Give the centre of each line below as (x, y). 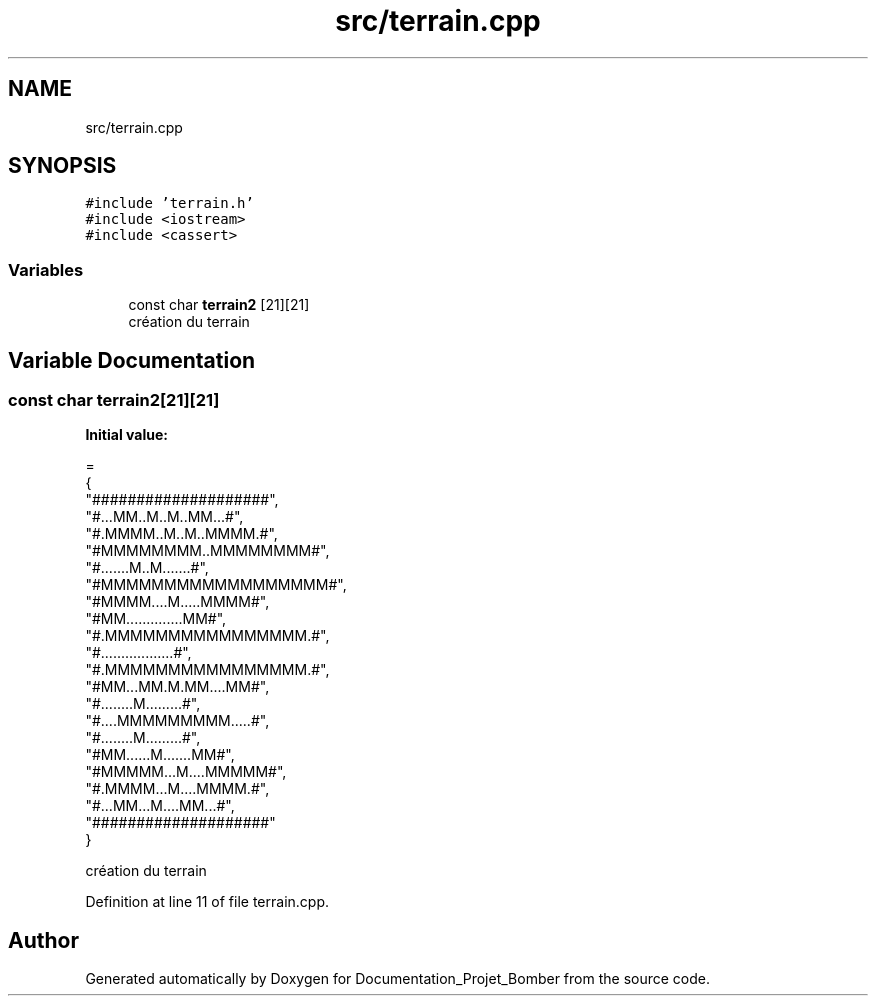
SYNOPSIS (62, 166)
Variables (46, 269)
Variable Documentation (132, 360)
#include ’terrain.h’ (169, 203)
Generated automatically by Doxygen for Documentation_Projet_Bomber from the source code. (397, 979)
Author (43, 940)
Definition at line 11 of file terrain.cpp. (207, 902)
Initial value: (126, 435)
